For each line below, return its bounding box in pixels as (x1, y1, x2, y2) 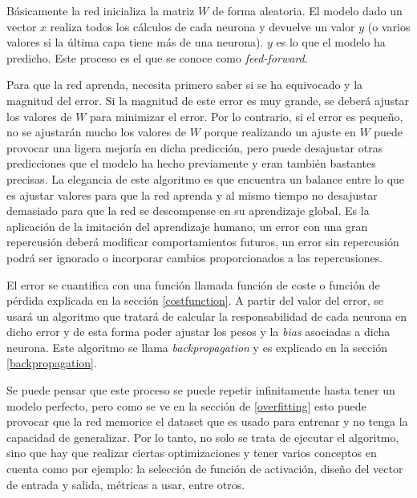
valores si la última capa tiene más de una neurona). (6, 34, 264, 51)
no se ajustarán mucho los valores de (6, 123, 186, 140)
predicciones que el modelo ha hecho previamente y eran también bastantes (6, 155, 376, 172)
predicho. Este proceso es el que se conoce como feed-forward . (6, 49, 308, 66)
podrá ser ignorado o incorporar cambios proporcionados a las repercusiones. (6, 249, 383, 265)
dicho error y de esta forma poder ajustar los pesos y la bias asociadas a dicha (6, 323, 391, 340)
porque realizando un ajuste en (204, 123, 356, 140)
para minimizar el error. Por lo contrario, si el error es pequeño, (90, 107, 403, 124)
